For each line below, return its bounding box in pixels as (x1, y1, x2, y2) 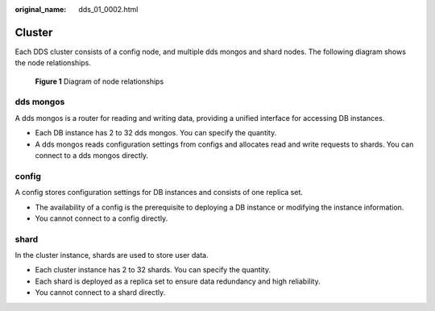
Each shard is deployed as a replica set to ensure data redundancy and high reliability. (35, 276, 321, 286)
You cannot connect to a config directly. (35, 214, 168, 223)
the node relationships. (14, 58, 92, 68)
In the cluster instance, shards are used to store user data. (14, 251, 209, 260)
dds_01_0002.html (78, 5, 139, 14)
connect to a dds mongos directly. (35, 151, 149, 160)
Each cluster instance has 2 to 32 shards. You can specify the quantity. (35, 265, 271, 275)
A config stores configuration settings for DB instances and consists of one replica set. (14, 188, 304, 197)
